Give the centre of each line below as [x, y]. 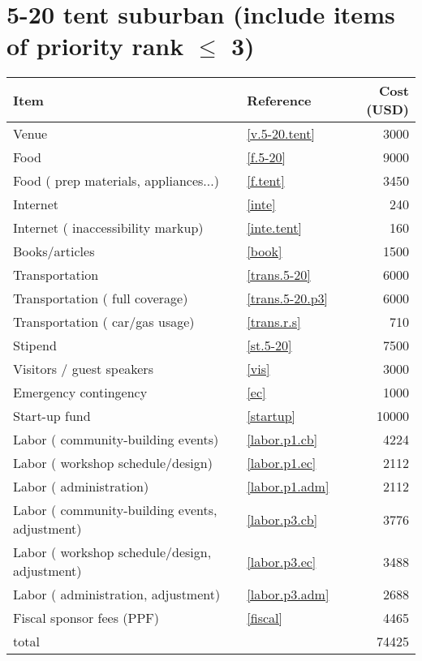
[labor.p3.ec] [282, 561]
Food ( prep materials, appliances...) [116, 181]
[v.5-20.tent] [281, 134]
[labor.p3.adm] [288, 594]
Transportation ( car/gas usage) [104, 322]
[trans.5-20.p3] [288, 298]
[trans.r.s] [274, 322]
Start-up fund [52, 416]
